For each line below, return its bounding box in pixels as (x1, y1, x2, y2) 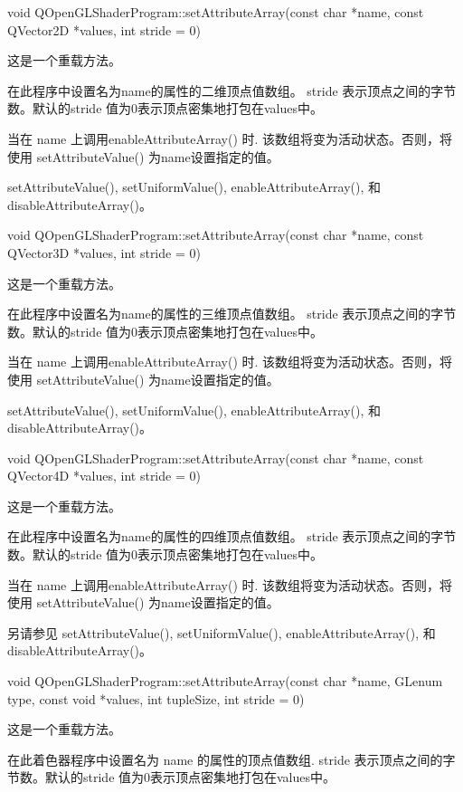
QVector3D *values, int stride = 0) (7, 243, 201, 262)
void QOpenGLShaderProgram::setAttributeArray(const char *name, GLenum (7, 672, 443, 691)
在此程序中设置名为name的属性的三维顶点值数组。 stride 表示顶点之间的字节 (7, 304, 457, 323)
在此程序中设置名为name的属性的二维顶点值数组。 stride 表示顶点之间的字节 (7, 81, 457, 100)
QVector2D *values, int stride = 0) (7, 20, 201, 39)
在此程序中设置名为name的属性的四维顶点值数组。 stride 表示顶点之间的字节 (7, 527, 457, 546)
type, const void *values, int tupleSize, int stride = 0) (7, 689, 305, 708)
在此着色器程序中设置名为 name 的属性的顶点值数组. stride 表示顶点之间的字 (7, 749, 456, 768)
